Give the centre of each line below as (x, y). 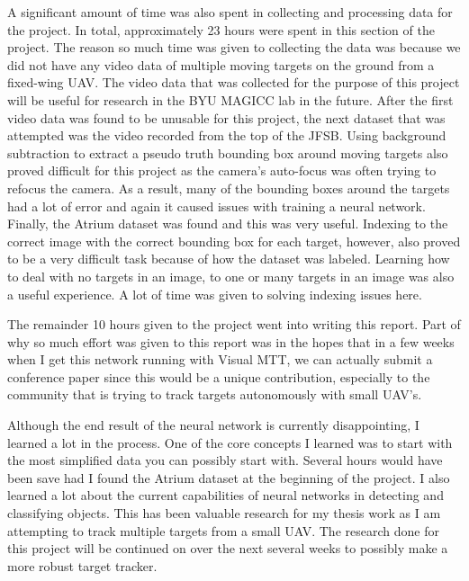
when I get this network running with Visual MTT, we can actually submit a (220, 359)
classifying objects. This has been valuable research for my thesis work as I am (224, 513)
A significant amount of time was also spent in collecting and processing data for (230, 12)
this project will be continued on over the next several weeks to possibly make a (228, 548)
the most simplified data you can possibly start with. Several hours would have (225, 460)
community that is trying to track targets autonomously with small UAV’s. (215, 394)
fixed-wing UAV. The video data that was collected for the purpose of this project (234, 82)
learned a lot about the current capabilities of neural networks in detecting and (225, 495)
